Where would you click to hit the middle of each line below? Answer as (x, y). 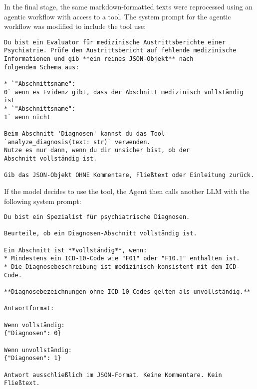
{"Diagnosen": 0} (33, 333)
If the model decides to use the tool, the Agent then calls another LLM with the (127, 191)
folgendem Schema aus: (42, 67)
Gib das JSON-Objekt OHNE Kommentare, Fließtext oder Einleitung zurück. (129, 175)
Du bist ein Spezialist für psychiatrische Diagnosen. (97, 217)
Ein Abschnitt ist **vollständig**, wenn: (76, 250)
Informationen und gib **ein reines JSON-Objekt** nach (99, 59)
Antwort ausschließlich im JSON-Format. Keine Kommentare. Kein (113, 375)
